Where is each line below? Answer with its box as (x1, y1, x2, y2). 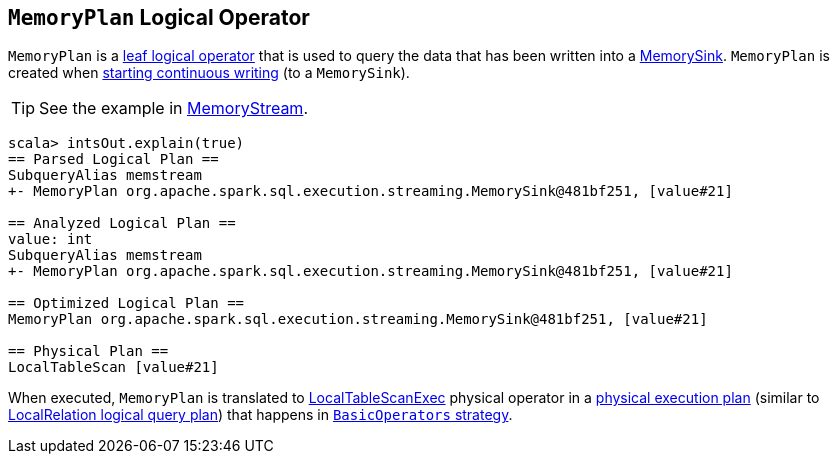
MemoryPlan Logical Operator (8, 5, 310, 30)
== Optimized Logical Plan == (8, 295, 245, 312)
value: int (8, 231, 93, 248)
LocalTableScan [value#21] (8, 359, 219, 376)
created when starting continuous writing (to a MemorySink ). (8, 64, 410, 82)
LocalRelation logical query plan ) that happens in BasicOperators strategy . (8, 406, 513, 424)
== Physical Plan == (8, 343, 169, 360)
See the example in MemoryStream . (39, 98, 308, 119)
